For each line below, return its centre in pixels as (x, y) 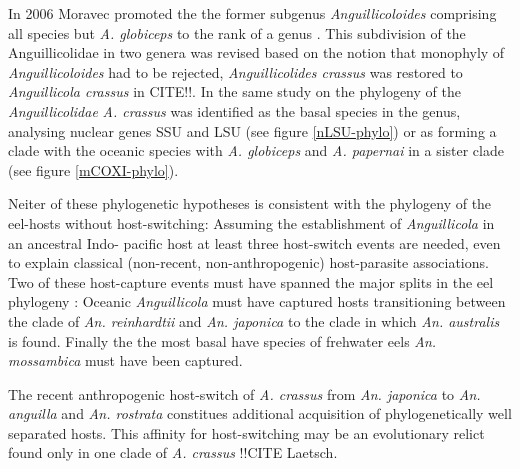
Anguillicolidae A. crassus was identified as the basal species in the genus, (234, 110)
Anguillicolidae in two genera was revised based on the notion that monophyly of (256, 52)
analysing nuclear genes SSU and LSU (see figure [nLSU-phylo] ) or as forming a (252, 130)
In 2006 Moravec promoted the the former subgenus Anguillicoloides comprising (252, 13)
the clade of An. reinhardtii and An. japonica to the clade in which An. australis (254, 320)
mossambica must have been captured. (125, 360)
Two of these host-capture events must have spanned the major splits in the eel (251, 281)
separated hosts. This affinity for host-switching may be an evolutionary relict (246, 432)
